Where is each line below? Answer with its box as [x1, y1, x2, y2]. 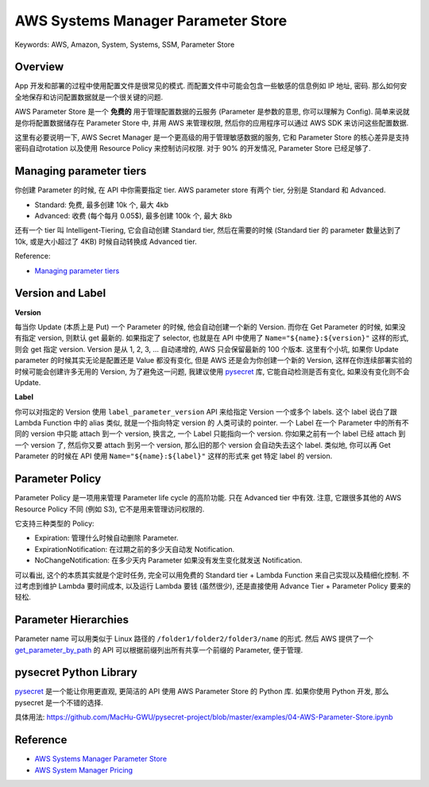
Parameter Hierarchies [14, 613, 129, 627]
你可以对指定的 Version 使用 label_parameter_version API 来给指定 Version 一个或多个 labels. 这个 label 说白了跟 [14, 407, 397, 416]
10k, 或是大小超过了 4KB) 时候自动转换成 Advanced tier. [14, 237, 198, 246]
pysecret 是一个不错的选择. [14, 697, 103, 707]
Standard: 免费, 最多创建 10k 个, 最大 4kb [34, 199, 169, 210]
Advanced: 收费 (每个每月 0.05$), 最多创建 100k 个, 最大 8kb [34, 211, 233, 221]
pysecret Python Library [14, 665, 138, 679]
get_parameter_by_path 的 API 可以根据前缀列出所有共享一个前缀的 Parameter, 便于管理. [14, 645, 303, 654]
